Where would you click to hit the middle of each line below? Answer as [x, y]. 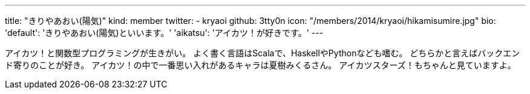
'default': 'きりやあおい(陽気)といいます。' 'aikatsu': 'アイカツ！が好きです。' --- [164, 33]
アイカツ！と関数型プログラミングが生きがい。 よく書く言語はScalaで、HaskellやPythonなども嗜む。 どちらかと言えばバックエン [263, 53]
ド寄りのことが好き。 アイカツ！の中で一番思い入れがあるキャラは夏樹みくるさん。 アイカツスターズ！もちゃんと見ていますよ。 [260, 65]
